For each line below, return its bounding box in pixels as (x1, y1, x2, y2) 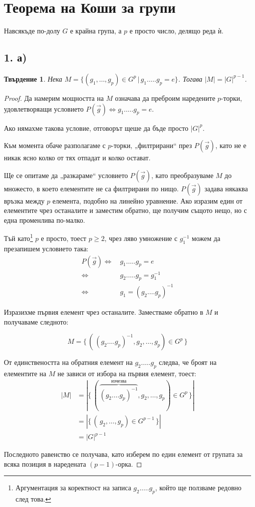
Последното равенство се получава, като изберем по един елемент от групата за (4, 449, 243, 459)
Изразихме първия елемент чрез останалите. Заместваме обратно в (4, 307, 204, 317)
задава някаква (204, 183, 248, 193)
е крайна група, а (70, 26, 122, 36)
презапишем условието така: (4, 243, 89, 253)
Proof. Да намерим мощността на (4, 92, 104, 103)
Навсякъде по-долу (4, 26, 60, 36)
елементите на (4, 368, 47, 378)
